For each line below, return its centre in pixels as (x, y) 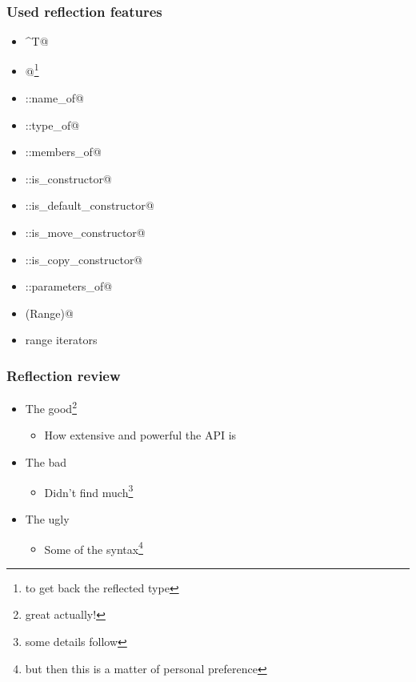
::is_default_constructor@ (90, 205)
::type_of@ (52, 124)
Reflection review (64, 375)
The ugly (47, 518)
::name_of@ (54, 98)
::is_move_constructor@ (85, 233)
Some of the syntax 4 (94, 548)
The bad (46, 462)
